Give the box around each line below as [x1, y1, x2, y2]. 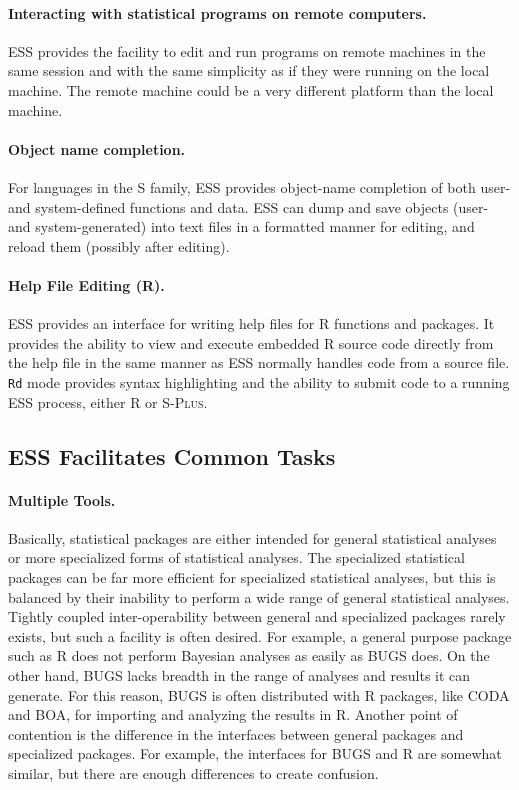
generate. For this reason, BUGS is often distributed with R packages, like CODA [8, 684, 510, 705]
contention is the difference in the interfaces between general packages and [8, 723, 464, 744]
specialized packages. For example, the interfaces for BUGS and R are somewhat [8, 743, 502, 764]
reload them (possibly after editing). [8, 235, 230, 256]
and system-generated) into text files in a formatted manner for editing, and [8, 216, 475, 237]
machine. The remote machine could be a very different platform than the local [8, 79, 494, 100]
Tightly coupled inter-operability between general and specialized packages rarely [8, 606, 506, 627]
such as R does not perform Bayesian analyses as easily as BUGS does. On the [8, 645, 490, 666]
